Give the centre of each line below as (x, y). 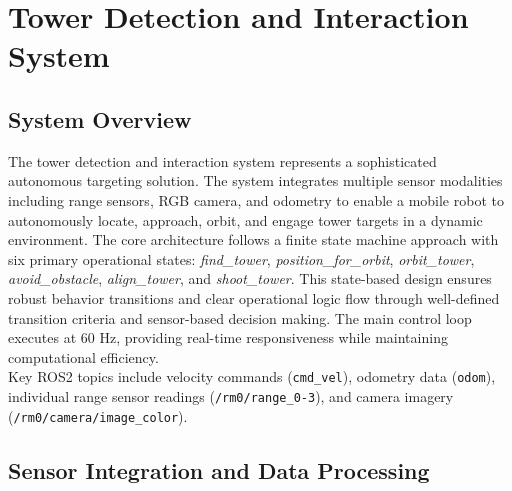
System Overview (100, 118)
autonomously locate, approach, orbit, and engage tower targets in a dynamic (245, 219)
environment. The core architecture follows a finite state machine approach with (253, 239)
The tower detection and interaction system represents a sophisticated (222, 160)
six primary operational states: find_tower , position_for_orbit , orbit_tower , (241, 258)
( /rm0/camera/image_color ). (98, 415)
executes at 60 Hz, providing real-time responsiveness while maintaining (228, 337)
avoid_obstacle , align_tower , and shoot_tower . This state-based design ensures (250, 278)
